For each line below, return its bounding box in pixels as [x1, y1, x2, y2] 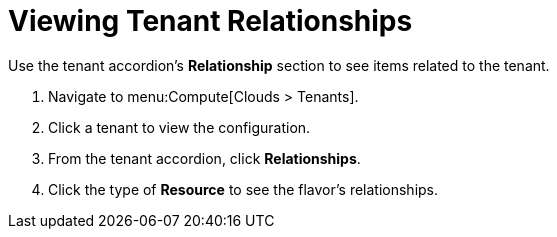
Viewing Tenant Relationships [8, 4, 413, 38]
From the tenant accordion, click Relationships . [48, 149, 361, 167]
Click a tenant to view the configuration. [48, 118, 311, 136]
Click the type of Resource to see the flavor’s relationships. [48, 180, 439, 198]
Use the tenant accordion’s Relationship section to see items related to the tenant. [8, 56, 550, 74]
